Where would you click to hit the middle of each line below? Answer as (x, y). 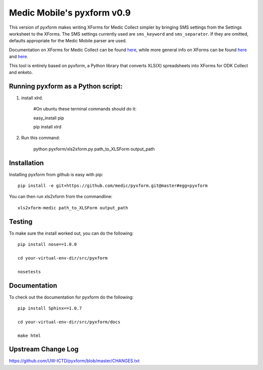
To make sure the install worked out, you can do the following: (71, 233)
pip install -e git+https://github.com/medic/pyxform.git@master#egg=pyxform (113, 186)
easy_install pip (49, 118)
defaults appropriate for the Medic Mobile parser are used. (68, 41)
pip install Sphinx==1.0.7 (50, 308)
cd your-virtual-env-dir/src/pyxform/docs (69, 322)
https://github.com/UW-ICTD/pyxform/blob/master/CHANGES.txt (74, 361)
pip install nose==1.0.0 (47, 244)
